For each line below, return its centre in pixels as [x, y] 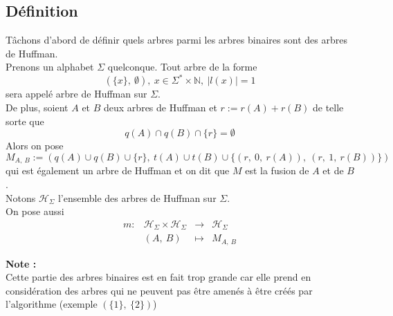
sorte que [25, 121]
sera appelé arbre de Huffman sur [76, 94]
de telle [328, 108]
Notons [21, 197]
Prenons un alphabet [50, 67]
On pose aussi [35, 211]
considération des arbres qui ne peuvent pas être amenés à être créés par [159, 290]
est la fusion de [277, 170]
